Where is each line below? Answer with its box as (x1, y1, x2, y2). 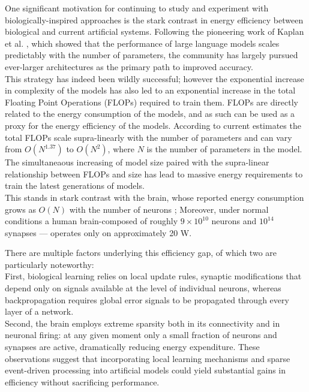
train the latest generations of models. (5, 179, 145, 192)
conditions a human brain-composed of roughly (5, 215, 178, 227)
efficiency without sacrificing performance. (5, 375, 160, 388)
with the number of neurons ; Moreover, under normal (69, 203, 269, 215)
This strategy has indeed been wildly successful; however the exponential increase (5, 72, 304, 85)
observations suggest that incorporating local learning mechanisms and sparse (5, 352, 290, 364)
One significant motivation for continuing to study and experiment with (5, 2, 269, 14)
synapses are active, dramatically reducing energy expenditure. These (5, 340, 260, 353)
